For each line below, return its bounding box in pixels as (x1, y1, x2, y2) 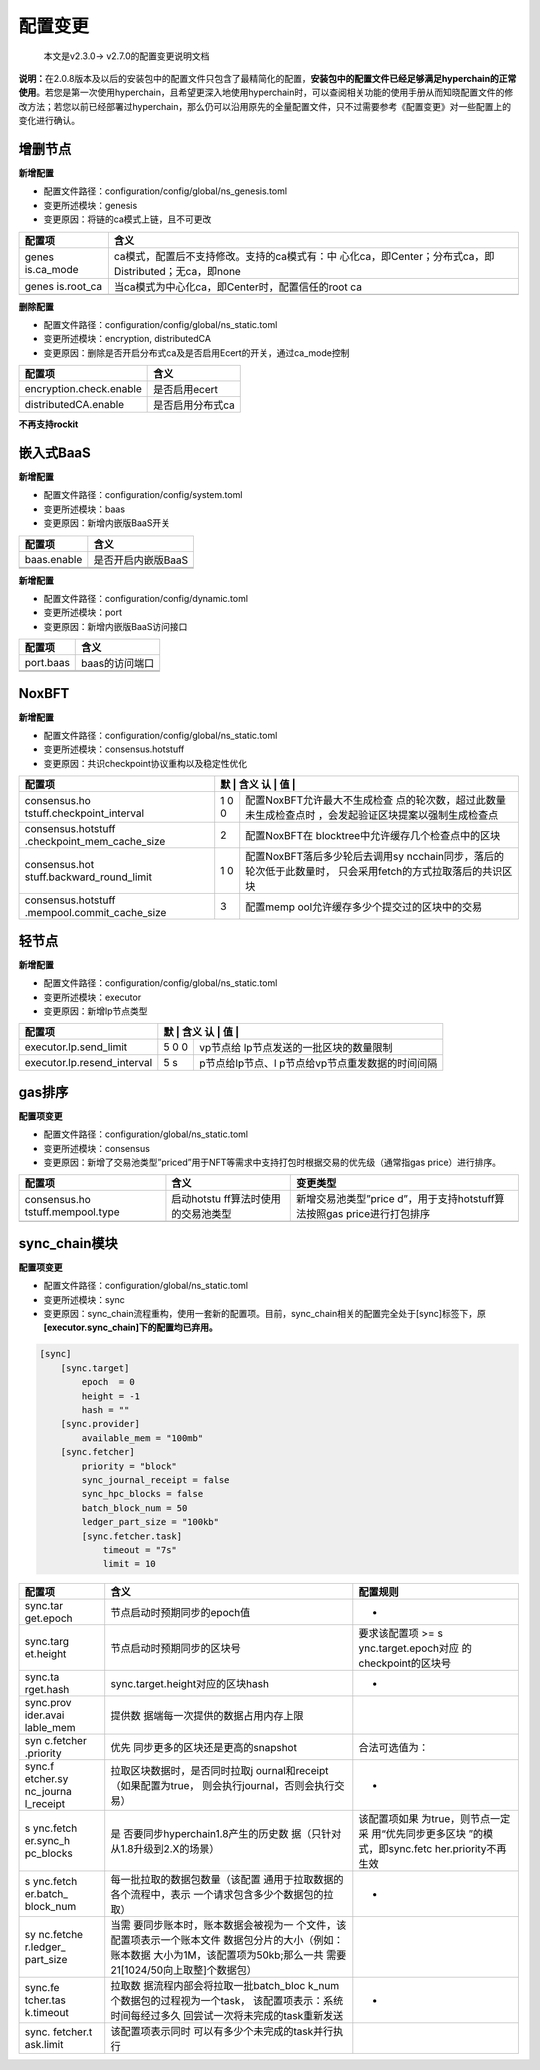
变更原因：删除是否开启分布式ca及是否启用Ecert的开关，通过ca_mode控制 (43, 346, 350, 359)
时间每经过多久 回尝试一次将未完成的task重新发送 (110, 2009, 344, 2023)
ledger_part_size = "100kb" (81, 1516, 220, 1528)
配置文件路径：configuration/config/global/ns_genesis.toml (43, 185, 288, 197)
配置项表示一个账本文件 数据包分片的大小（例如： (110, 1933, 344, 1947)
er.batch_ (24, 1887, 69, 1901)
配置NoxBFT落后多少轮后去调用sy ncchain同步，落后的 (245, 850, 505, 864)
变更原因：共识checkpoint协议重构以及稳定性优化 (43, 757, 248, 769)
